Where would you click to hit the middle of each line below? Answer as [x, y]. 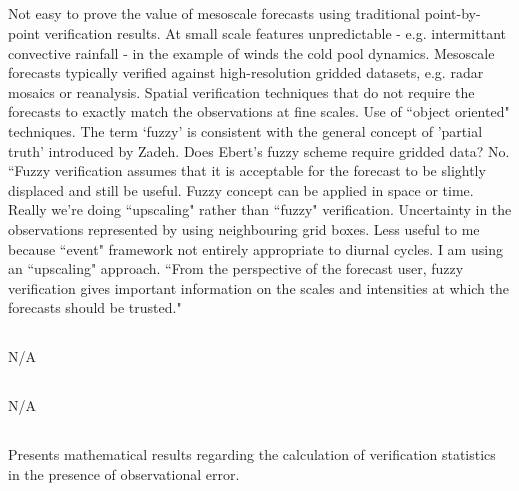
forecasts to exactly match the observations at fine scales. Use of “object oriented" [259, 111]
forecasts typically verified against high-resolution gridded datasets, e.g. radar [246, 72]
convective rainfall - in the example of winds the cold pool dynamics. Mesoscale [251, 52]
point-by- [452, 13]
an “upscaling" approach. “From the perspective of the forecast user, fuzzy [236, 268]
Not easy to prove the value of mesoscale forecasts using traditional [214, 13]
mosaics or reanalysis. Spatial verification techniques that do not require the [241, 91]
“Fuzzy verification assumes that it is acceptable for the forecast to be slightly [247, 170]
